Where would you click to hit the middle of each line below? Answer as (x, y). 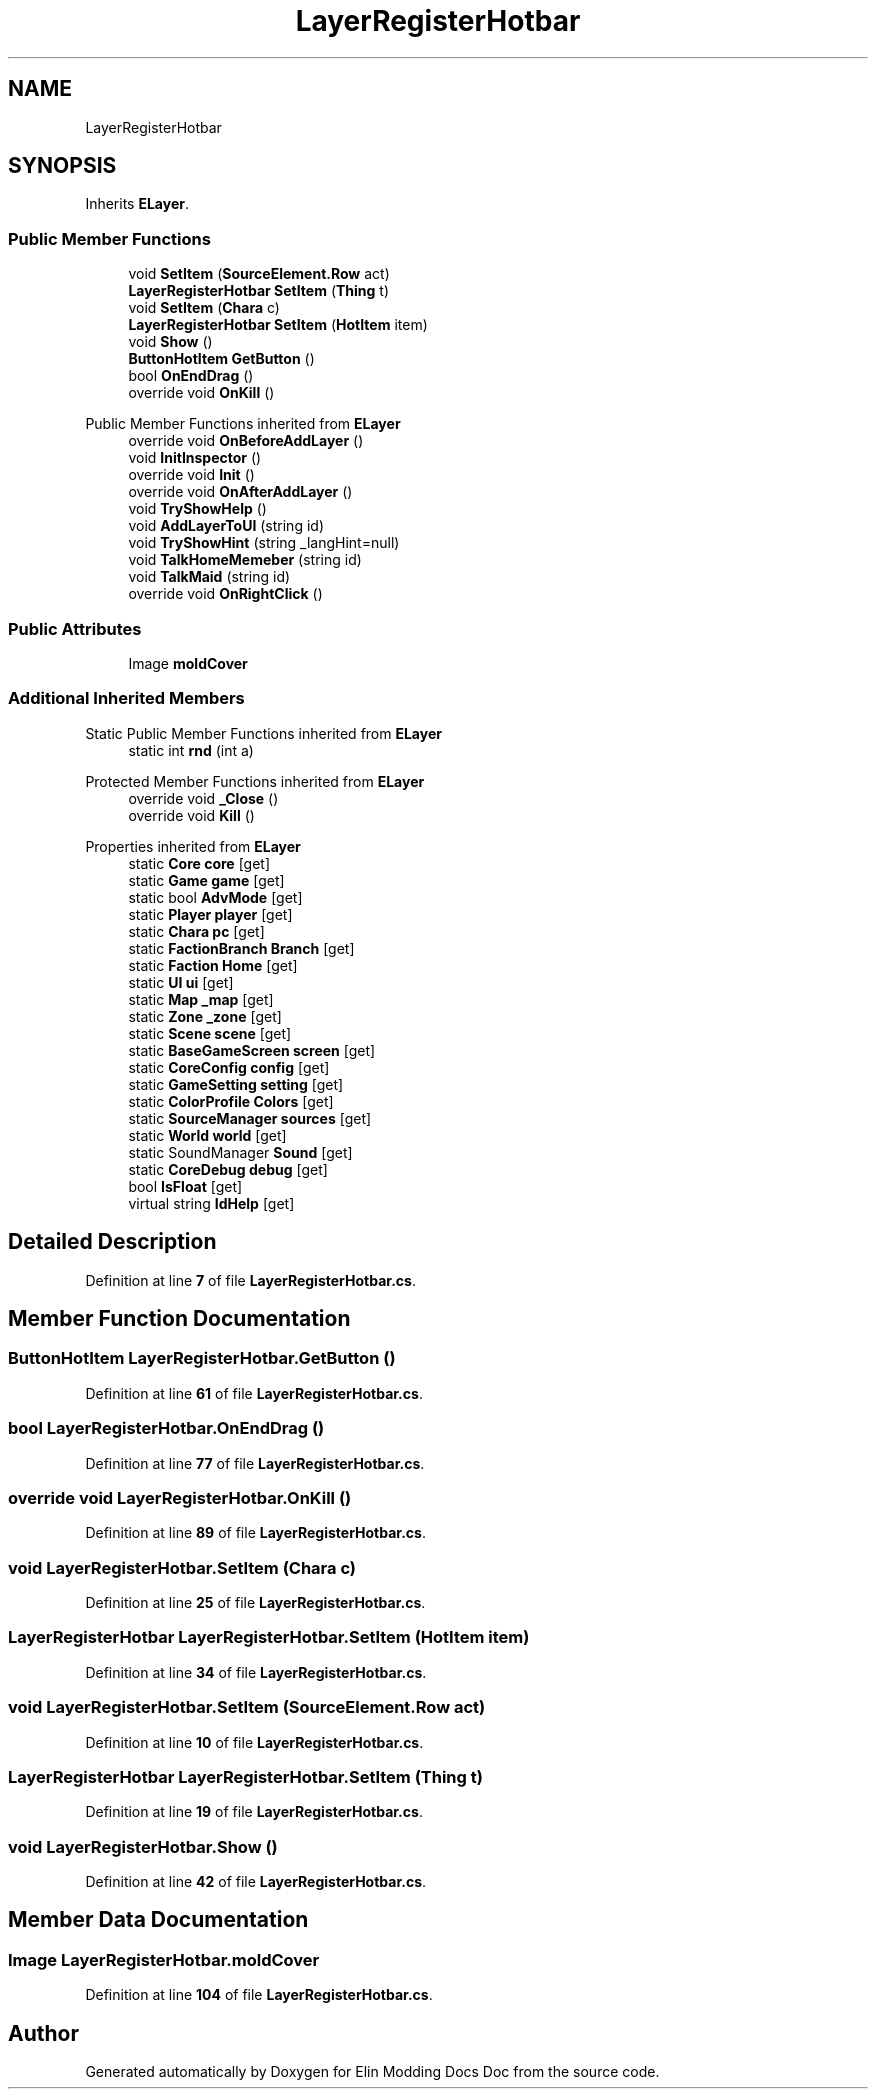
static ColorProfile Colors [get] (231, 1101)
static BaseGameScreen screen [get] (252, 1050)
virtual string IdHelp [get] (211, 1203)
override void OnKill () (201, 393)
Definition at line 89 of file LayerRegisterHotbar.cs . (255, 1533)
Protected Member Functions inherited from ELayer (255, 781)
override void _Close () (203, 798)
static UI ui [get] (181, 982)
